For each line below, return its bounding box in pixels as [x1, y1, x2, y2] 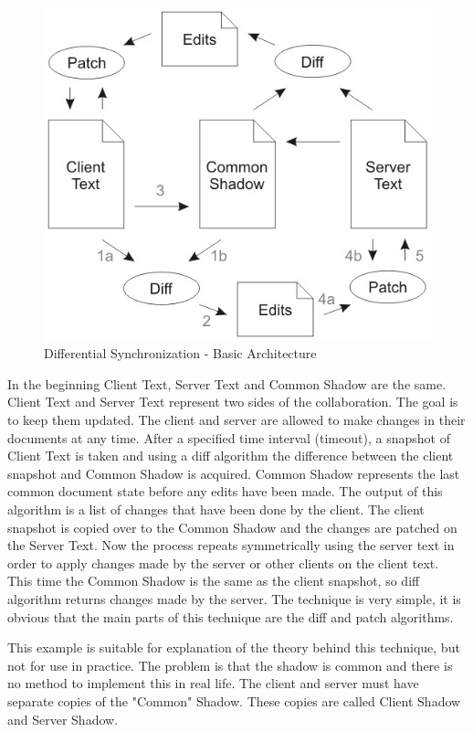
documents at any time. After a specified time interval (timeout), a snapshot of [7, 428, 450, 447]
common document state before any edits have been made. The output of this [7, 482, 443, 501]
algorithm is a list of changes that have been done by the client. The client [7, 500, 425, 519]
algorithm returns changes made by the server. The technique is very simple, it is [7, 589, 461, 608]
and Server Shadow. [7, 709, 119, 728]
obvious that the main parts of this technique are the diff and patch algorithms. [7, 607, 454, 626]
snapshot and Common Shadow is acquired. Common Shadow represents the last [7, 463, 460, 483]
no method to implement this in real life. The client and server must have [7, 674, 419, 693]
